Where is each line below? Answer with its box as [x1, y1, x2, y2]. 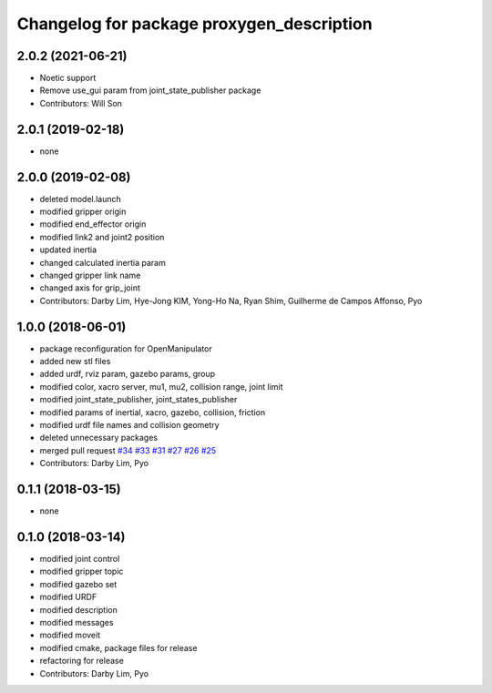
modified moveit [39, 629, 100, 641]
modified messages [39, 617, 114, 627]
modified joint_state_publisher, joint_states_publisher [39, 394, 238, 405]
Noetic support [39, 73, 97, 84]
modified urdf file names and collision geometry [39, 420, 220, 431]
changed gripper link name [39, 270, 141, 280]
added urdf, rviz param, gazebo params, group [39, 369, 216, 380]
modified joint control [39, 554, 120, 565]
